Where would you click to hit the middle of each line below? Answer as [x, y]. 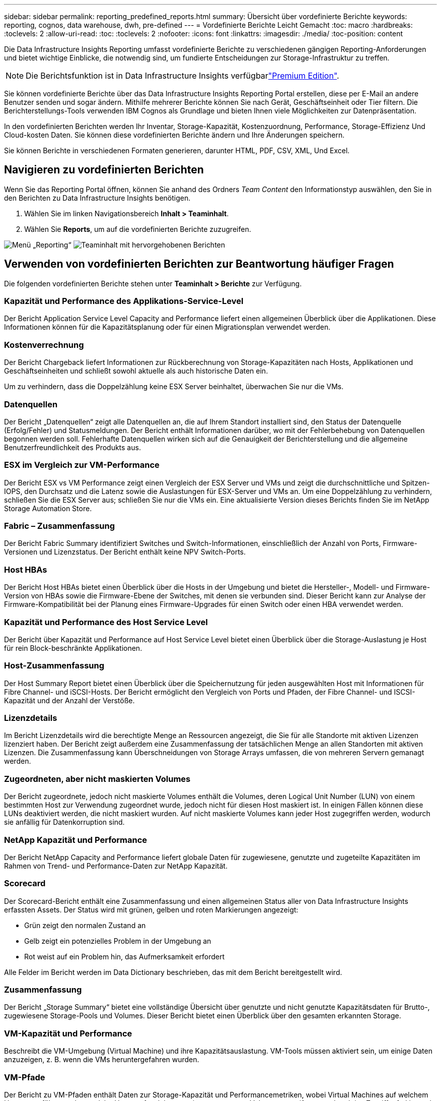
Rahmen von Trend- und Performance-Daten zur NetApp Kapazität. [116, 866]
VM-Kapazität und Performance [68, 1033]
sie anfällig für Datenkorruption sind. [64, 822]
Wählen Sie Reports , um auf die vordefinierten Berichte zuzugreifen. [138, 229]
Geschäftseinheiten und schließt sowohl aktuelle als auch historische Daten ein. [136, 371]
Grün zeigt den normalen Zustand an [85, 925]
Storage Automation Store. [48, 508]
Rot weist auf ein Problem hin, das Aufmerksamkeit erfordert [125, 956]
